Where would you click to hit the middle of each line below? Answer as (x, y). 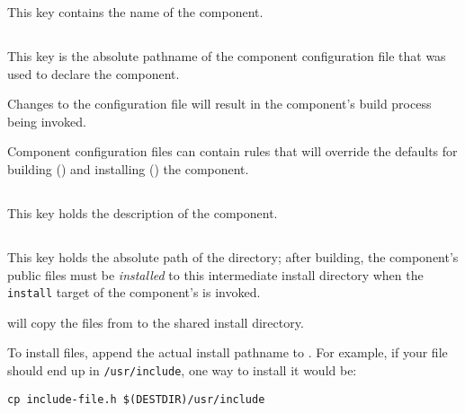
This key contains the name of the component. (135, 12)
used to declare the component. (94, 73)
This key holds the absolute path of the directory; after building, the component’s (233, 256)
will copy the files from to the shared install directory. (156, 322)
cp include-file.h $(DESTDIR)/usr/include (136, 399)
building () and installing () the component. (128, 168)
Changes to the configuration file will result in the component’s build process (219, 104)
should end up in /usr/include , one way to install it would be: (182, 369)
